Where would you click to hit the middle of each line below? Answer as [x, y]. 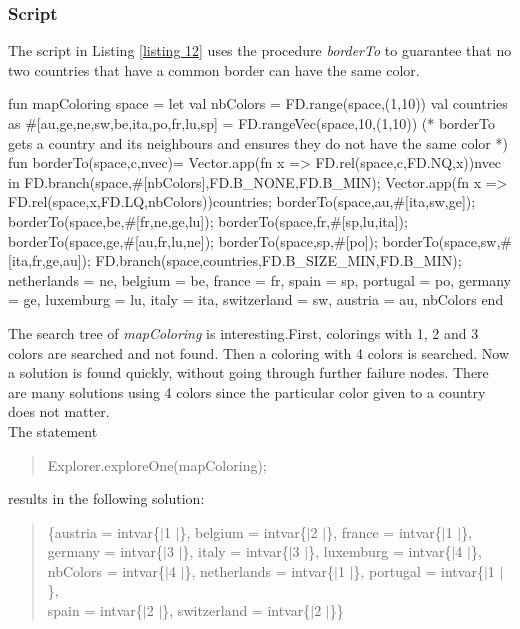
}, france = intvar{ [384, 531]
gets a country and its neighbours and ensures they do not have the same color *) [258, 142]
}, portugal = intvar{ [418, 570]
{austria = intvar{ [103, 531]
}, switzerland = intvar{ [236, 610]
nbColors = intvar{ [106, 570]
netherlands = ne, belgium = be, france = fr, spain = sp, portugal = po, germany [259, 279]
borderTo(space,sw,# [447, 240]
